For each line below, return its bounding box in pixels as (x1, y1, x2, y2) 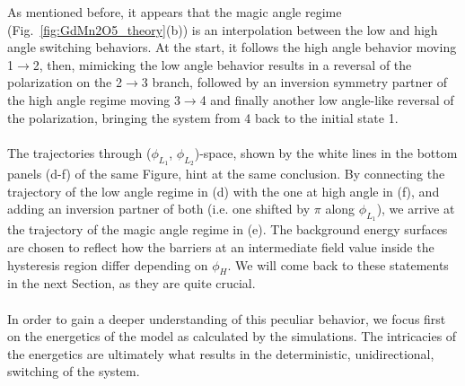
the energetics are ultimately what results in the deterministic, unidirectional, (7, 344, 434, 363)
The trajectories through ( (7, 143, 152, 162)
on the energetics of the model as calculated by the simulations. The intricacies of (7, 327, 457, 346)
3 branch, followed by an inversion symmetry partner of (141, 73, 448, 92)
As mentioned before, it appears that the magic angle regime (7, 3, 342, 21)
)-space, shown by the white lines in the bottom (194, 143, 458, 162)
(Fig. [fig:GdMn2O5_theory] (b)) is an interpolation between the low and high (7, 20, 438, 39)
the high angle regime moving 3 (7, 90, 180, 109)
